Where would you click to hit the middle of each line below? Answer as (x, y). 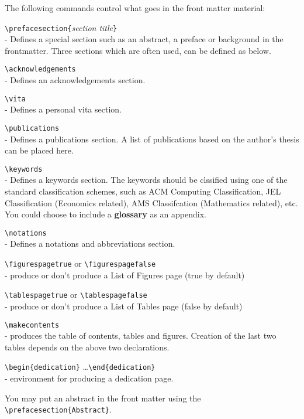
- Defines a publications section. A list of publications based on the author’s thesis (152, 139)
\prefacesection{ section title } (61, 27)
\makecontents (32, 325)
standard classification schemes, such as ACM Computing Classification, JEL (143, 191)
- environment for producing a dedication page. (89, 378)
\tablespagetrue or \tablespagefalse (76, 294)
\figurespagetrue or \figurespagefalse (80, 263)
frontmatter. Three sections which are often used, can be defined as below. (138, 50)
